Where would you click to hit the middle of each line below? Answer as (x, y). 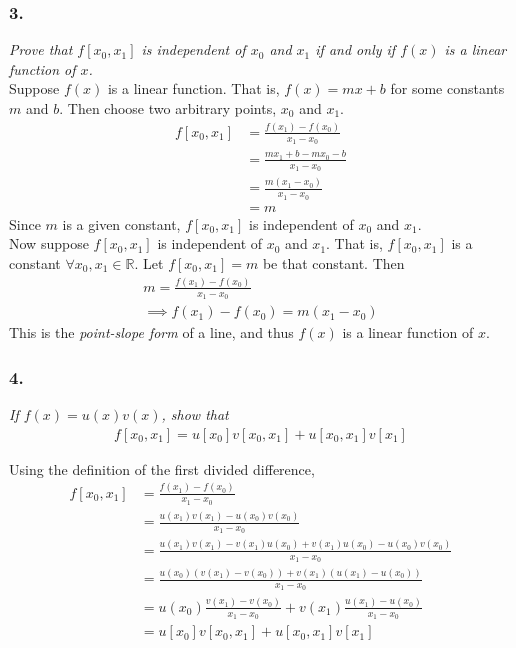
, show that (195, 413)
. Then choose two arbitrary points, (168, 108)
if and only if (355, 49)
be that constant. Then (333, 262)
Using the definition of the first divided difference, (162, 468)
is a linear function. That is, (193, 88)
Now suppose (49, 243)
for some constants (447, 88)
